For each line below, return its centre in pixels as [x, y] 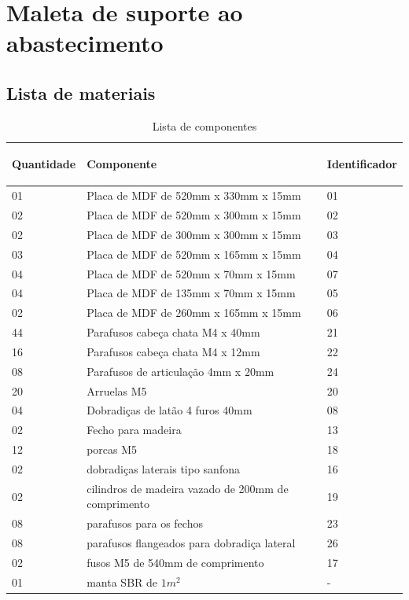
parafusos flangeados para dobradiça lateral [191, 543]
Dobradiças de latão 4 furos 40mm [169, 410]
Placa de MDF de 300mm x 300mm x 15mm [194, 234]
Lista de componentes [204, 125]
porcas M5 [112, 449]
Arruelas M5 [117, 390]
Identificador [362, 164]
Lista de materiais [81, 92]
